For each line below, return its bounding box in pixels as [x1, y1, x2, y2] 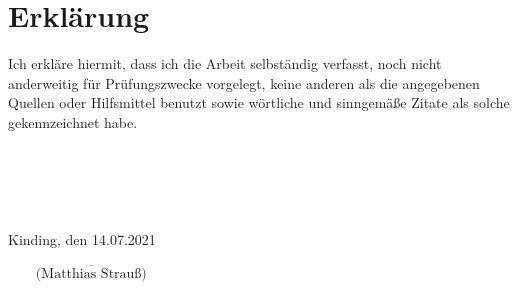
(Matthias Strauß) [35, 267, 147, 282]
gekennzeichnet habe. [8, 111, 138, 132]
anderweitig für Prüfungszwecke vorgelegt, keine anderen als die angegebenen [8, 72, 480, 93]
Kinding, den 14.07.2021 [8, 229, 156, 250]
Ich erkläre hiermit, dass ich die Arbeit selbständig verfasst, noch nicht [8, 53, 442, 74]
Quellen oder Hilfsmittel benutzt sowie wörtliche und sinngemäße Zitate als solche [8, 92, 510, 113]
